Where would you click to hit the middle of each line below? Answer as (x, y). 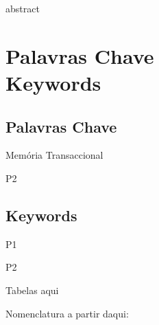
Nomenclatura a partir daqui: (67, 313)
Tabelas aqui (32, 290)
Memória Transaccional (54, 155)
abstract (23, 8)
